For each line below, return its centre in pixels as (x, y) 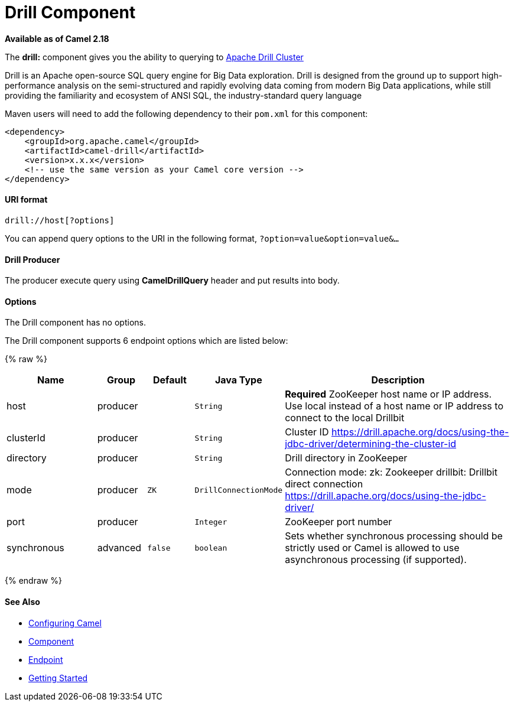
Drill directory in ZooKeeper (346, 458)
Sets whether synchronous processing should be (394, 536)
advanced (119, 548)
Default (170, 380)
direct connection (324, 484)
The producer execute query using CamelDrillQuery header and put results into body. (172, 281)
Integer (211, 522)
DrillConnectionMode (239, 490)
